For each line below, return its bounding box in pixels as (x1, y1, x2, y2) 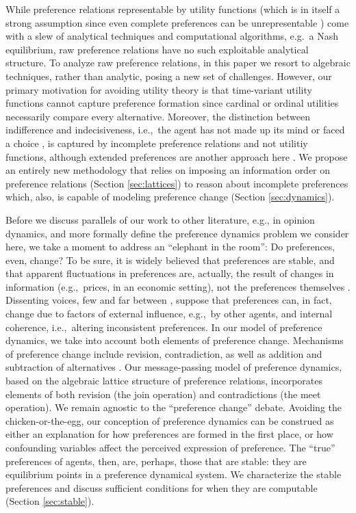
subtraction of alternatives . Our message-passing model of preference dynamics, (5, 360, 342, 374)
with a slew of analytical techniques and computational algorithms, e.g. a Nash (5, 29, 339, 43)
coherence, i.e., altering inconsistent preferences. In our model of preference (5, 319, 322, 334)
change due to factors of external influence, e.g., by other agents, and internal (5, 306, 333, 321)
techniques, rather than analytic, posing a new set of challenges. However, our (5, 68, 332, 83)
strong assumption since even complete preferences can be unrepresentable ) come (5, 15, 349, 29)
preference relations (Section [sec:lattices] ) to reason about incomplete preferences (5, 176, 348, 190)
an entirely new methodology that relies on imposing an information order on (5, 163, 331, 177)
